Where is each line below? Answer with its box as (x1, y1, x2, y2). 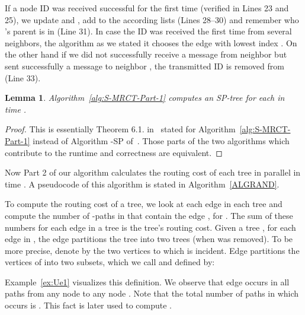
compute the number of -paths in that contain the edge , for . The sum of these (5, 209, 293, 221)
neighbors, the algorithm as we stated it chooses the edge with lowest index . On (5, 36, 297, 49)
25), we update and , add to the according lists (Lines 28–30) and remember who (5, 13, 299, 26)
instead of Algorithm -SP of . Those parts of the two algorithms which (33, 134, 290, 147)
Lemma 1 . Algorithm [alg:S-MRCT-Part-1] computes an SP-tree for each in (5, 91, 285, 104)
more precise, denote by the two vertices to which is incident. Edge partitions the (5, 244, 300, 256)
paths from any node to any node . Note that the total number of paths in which (5, 287, 299, 300)
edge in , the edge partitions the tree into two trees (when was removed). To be (5, 233, 293, 245)
